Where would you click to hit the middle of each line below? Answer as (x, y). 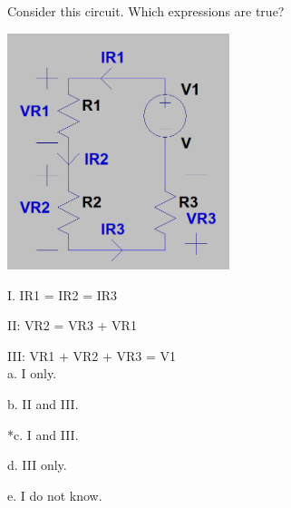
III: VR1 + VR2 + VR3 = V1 (92, 355)
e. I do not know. (55, 495)
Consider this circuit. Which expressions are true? (146, 11)
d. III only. (37, 465)
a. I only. (32, 373)
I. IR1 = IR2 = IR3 (63, 294)
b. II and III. (43, 404)
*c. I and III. (43, 434)
